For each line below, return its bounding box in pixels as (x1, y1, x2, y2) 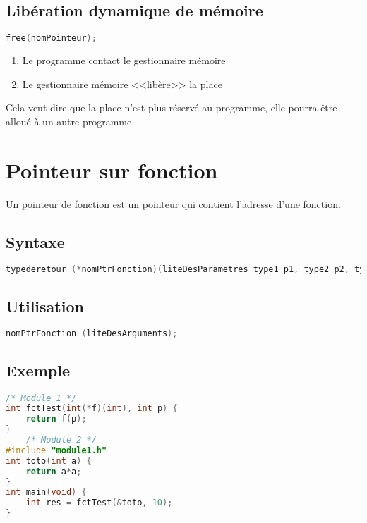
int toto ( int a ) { (6, 455, 92, 466)
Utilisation (6, 295, 84, 316)
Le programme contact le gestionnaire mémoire (22, 53, 226, 68)
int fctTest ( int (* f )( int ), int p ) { (6, 403, 178, 414)
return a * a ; (25, 466, 82, 476)
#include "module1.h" (6, 445, 107, 455)
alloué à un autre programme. (6, 113, 135, 128)
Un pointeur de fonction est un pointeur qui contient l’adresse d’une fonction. (6, 196, 341, 211)
